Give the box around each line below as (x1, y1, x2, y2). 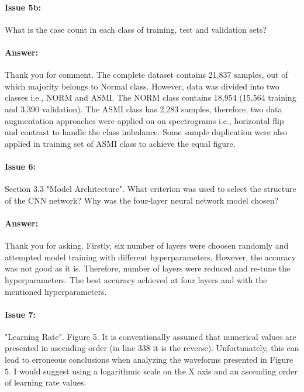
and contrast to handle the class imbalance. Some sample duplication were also (5, 126, 288, 138)
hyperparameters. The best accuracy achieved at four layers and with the (5, 273, 267, 286)
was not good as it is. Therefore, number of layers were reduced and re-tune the (5, 262, 291, 274)
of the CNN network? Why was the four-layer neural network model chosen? (5, 194, 279, 206)
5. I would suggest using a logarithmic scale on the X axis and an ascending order (5, 365, 298, 377)
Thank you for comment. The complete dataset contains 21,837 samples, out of (5, 68, 288, 81)
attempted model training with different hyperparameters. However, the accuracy (5, 250, 296, 263)
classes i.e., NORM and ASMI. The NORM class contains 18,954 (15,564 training (5, 91, 296, 104)
